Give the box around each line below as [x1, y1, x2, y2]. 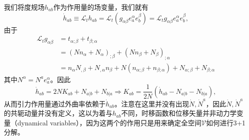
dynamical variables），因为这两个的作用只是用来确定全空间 [17, 117, 202, 127]
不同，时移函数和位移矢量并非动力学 [121, 108, 237, 118]
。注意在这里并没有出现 [114, 98, 189, 108]
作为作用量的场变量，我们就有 [53, 2, 149, 12]
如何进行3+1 [206, 117, 246, 127]
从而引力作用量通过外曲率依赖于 [4, 98, 106, 108]
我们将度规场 [4, 2, 45, 12]
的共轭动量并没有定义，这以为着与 [4, 108, 112, 118]
